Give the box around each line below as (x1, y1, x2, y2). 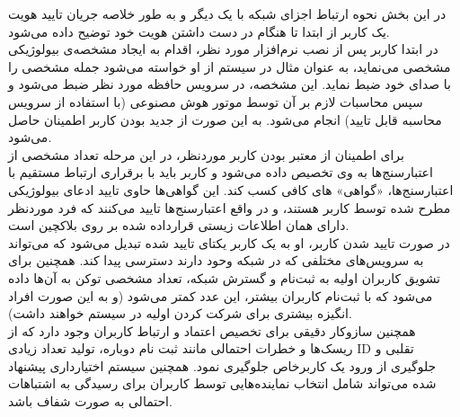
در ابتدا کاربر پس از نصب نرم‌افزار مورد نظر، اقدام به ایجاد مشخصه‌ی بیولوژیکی (8, 40, 438, 58)
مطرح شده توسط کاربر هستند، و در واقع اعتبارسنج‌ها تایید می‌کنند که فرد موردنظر (8, 198, 451, 217)
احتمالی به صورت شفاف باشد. (8, 392, 172, 411)
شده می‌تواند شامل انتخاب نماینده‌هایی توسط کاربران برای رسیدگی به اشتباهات (8, 374, 437, 393)
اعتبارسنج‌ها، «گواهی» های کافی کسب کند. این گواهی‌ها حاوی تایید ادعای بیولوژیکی (8, 180, 454, 199)
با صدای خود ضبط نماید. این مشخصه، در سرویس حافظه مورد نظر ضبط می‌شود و (8, 75, 451, 93)
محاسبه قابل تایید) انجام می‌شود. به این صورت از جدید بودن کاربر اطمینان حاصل (8, 110, 442, 129)
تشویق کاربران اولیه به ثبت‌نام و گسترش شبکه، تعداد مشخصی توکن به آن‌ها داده (8, 268, 441, 287)
